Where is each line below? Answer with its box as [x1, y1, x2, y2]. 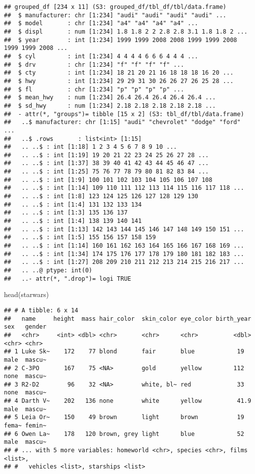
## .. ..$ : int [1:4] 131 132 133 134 [4, 201, 142, 208]
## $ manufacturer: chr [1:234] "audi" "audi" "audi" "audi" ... [4, 11, 227, 19]
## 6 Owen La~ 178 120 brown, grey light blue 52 [4, 430, 244, 437]
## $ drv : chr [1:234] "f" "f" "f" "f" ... [4, 61, 184, 68]
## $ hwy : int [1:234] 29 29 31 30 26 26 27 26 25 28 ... [4, 77, 234, 85]
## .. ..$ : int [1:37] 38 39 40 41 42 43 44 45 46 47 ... [4, 160, 209, 167]
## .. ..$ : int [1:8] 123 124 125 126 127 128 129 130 [4, 193, 198, 200]
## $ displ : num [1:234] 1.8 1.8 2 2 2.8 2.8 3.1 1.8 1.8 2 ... [4, 28, 248, 35]
